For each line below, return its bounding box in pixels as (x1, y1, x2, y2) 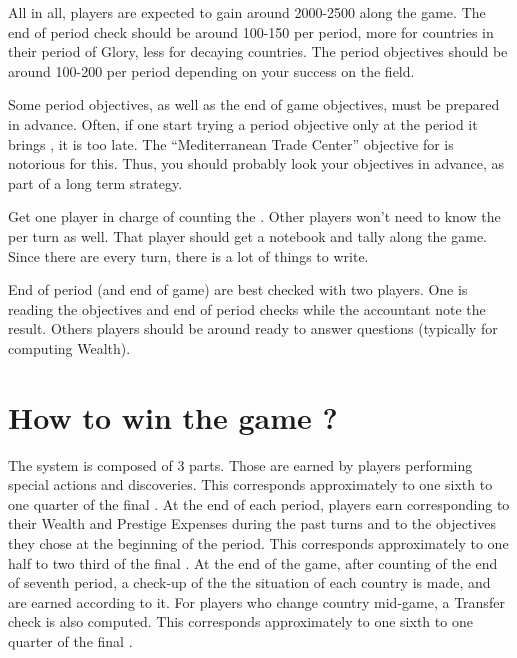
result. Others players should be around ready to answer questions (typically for (8, 318, 498, 339)
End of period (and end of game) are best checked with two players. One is (8, 279, 468, 300)
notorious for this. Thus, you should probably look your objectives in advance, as (8, 153, 505, 174)
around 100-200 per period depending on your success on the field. (8, 60, 415, 81)
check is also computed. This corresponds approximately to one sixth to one (8, 611, 473, 632)
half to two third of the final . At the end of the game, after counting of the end (8, 552, 498, 573)
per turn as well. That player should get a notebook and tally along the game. (8, 225, 488, 246)
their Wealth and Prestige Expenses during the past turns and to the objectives (8, 513, 496, 534)
